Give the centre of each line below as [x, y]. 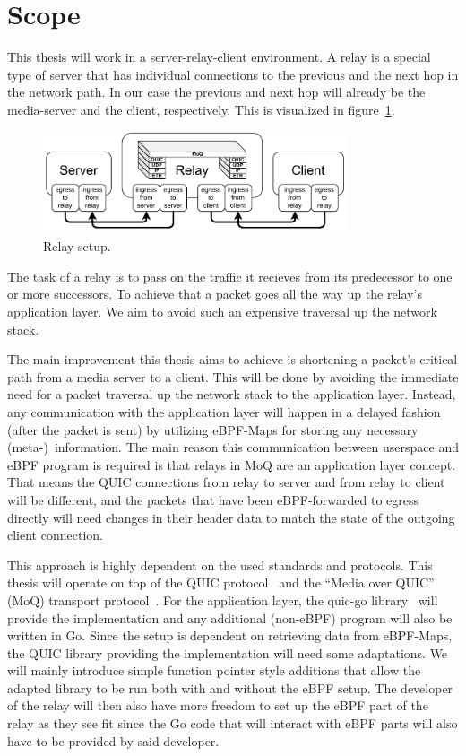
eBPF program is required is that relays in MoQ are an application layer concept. [232, 464]
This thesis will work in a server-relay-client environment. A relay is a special [219, 57]
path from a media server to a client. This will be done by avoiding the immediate [233, 376]
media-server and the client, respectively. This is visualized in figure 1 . [201, 109]
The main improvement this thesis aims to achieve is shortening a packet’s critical [233, 359]
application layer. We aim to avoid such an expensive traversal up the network [222, 312]
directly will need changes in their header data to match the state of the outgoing [231, 517]
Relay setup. [77, 246]
